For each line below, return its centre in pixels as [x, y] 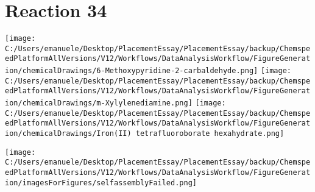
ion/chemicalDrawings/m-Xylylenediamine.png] [99, 103]
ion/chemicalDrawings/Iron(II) [68, 134]
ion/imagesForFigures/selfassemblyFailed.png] [101, 183]
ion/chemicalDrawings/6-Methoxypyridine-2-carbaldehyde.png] [132, 71]
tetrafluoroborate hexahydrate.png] [210, 134]
